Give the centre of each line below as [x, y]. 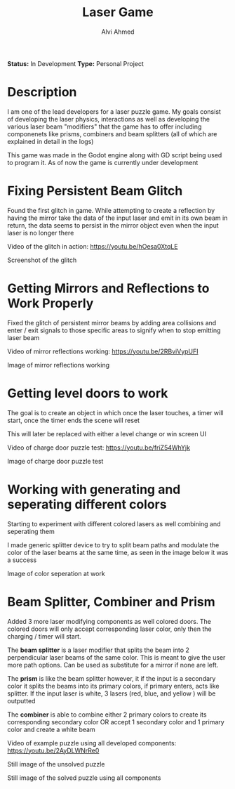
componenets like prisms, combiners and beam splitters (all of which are [112, 133]
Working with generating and [94, 489]
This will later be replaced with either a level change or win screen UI [107, 433]
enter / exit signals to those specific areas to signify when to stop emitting [114, 330]
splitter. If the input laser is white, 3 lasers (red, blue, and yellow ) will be [112, 693]
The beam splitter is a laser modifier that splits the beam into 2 [98, 650]
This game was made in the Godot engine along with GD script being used [115, 155]
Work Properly [51, 304]
